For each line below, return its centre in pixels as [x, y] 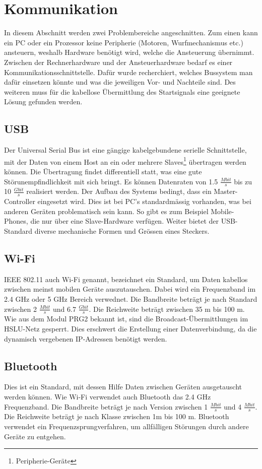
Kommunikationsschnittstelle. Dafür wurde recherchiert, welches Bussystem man [128, 72]
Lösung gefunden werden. [43, 102]
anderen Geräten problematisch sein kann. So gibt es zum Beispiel [106, 211]
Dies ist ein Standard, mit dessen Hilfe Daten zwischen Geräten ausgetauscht [123, 387]
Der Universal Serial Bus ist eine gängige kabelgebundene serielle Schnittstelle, [125, 150]
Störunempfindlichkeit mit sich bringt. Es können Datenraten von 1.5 [111, 181]
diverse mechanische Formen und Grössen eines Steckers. [122, 230]
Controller [20, 201]
